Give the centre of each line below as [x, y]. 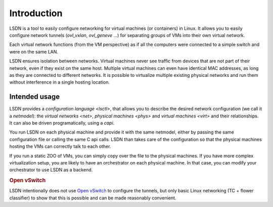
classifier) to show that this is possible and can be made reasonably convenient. [93, 198]
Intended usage [35, 97]
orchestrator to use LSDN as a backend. [51, 170]
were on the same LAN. [34, 52]
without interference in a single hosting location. [59, 82]
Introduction [36, 13]
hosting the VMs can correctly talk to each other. [60, 146]
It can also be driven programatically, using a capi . [62, 123]
